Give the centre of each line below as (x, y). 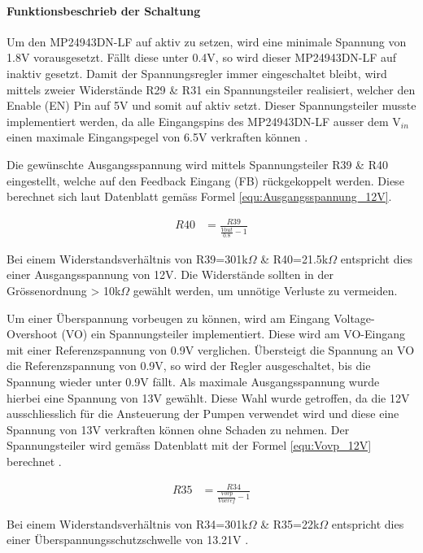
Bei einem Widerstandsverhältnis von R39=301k (127, 258)
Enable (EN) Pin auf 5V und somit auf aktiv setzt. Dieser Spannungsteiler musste (211, 105)
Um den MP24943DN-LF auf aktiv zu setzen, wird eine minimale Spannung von (207, 41)
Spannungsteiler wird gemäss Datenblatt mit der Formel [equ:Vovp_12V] (189, 445)
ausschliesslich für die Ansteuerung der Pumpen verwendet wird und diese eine (203, 414)
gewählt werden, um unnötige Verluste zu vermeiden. (265, 291)
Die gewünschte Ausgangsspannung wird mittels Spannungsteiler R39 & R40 (197, 164)
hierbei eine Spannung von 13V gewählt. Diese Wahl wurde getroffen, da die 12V (208, 397)
